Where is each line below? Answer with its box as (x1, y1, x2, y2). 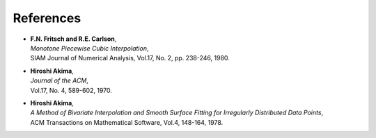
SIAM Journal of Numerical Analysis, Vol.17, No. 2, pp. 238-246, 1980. (30, 54, 230, 62)
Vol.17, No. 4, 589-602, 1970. (30, 86, 113, 94)
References (13, 10, 81, 26)
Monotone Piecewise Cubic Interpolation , (30, 44, 149, 52)
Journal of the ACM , (30, 76, 88, 85)
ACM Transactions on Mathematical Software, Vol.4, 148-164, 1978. (30, 118, 224, 126)
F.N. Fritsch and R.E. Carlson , (30, 35, 117, 43)
